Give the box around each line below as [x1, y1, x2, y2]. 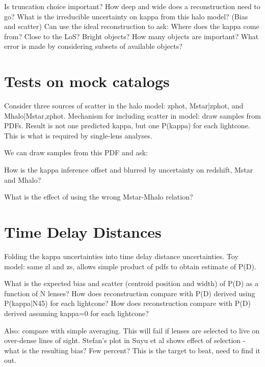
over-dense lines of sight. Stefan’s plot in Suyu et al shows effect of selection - [4, 335, 246, 346]
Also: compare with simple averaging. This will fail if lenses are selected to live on [4, 325, 260, 335]
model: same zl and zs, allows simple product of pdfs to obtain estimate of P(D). [4, 261, 256, 271]
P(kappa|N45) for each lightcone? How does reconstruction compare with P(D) [4, 298, 251, 308]
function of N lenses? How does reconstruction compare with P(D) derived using [4, 288, 255, 298]
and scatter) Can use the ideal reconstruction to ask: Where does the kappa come [4, 21, 259, 32]
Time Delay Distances [4, 221, 162, 242]
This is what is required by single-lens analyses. [4, 130, 152, 140]
